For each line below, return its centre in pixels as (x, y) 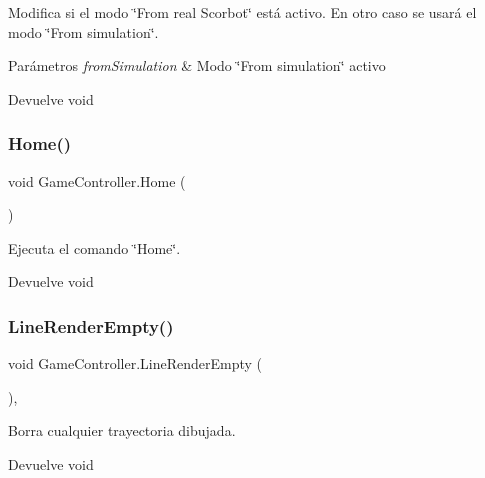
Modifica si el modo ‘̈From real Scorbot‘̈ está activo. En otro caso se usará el (242, 12)
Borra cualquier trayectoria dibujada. (122, 430)
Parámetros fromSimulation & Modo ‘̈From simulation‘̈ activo (197, 65)
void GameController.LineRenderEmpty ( (135, 363)
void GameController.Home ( (97, 180)
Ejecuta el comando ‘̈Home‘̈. (94, 247)
